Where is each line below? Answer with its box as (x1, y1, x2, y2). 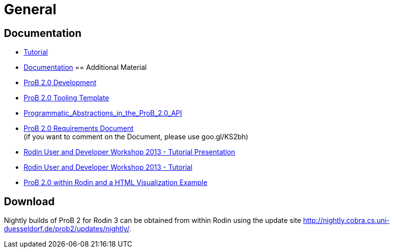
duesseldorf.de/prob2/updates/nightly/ (4, 224, 129, 233)
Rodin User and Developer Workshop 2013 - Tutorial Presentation (24, 148, 236, 157)
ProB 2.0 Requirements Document (24, 124, 134, 133)
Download (4, 195, 55, 208)
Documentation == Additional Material (24, 63, 147, 72)
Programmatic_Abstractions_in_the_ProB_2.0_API (24, 109, 182, 118)
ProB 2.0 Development (24, 78, 96, 87)
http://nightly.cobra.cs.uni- (303, 216, 390, 225)
